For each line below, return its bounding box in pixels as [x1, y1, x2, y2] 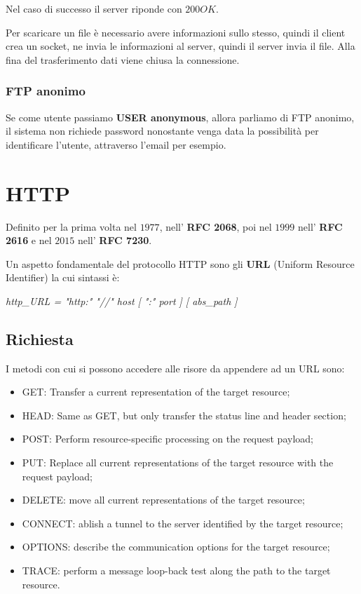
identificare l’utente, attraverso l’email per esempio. [6, 137, 226, 151]
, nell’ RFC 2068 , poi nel [159, 219, 272, 234]
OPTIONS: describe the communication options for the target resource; [22, 539, 330, 554]
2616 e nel [6, 233, 52, 248]
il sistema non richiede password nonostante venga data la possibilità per [6, 123, 319, 138]
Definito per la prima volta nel [6, 219, 137, 234]
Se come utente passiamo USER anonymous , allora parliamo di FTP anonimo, [6, 109, 355, 124]
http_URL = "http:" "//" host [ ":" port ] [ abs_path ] [6, 293, 238, 308]
